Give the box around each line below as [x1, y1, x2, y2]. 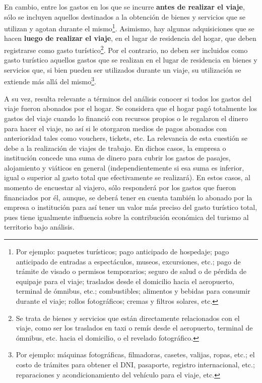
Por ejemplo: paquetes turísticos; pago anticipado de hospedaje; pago [16, 246, 229, 257]
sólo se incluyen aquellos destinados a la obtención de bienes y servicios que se [4, 11, 246, 22]
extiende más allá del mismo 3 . [4, 75, 96, 87]
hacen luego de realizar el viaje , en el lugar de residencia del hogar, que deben [4, 33, 256, 43]
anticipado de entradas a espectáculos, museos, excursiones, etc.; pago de [16, 256, 241, 266]
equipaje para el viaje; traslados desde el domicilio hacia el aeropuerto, [16, 276, 234, 286]
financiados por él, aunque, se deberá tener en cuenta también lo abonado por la [4, 192, 252, 202]
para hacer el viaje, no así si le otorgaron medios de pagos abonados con [4, 123, 227, 133]
